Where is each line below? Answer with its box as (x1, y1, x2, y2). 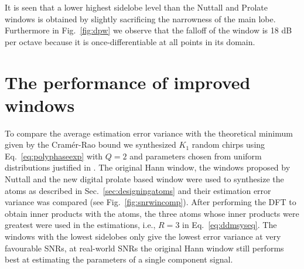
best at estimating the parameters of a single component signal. (5, 253, 233, 265)
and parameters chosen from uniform (129, 149, 262, 162)
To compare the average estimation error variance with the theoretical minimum (5, 127, 293, 139)
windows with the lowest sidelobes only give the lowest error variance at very (5, 230, 281, 243)
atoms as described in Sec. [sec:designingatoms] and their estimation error (5, 184, 271, 196)
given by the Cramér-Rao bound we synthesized (5, 138, 176, 151)
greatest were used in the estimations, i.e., (5, 219, 156, 231)
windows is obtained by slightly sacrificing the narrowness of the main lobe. (5, 12, 276, 25)
